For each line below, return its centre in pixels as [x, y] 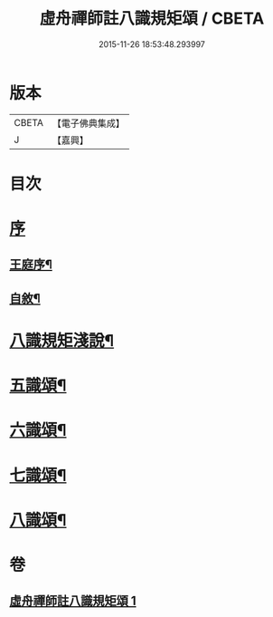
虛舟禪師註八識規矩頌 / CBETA [152, 19]
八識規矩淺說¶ [62, 341]
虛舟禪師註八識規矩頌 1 [73, 601]
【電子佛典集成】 [88, 123]
